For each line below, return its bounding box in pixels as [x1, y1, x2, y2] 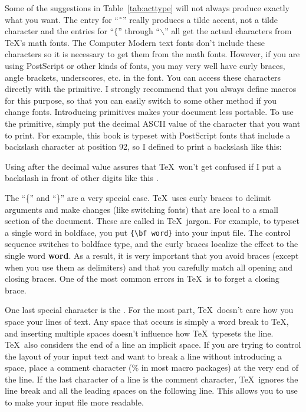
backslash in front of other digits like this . [5, 172, 159, 184]
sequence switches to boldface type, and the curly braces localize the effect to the [5, 238, 298, 250]
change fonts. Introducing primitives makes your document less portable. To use [5, 106, 294, 118]
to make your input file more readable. [5, 396, 144, 408]
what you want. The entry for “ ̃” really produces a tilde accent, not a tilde [5, 13, 278, 25]
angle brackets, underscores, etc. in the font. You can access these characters [5, 71, 281, 83]
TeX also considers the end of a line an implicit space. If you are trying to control [5, 338, 301, 351]
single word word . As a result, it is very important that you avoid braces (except [5, 249, 299, 261]
